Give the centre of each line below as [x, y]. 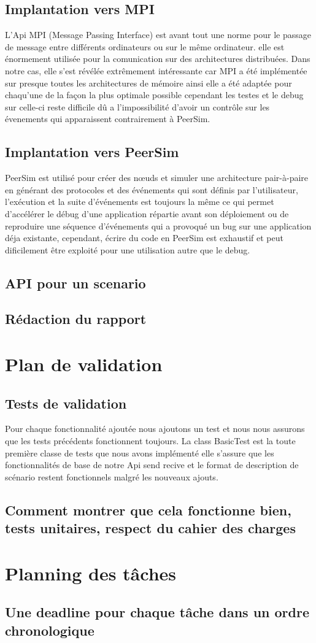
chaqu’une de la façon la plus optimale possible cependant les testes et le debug [154, 95]
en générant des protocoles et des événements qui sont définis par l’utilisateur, [152, 189]
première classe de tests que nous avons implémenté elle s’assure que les [140, 452]
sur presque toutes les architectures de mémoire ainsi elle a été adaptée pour [148, 83]
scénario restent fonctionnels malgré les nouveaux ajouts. [112, 476]
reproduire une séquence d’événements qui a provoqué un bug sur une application [158, 225]
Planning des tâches [91, 573]
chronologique [50, 630]
